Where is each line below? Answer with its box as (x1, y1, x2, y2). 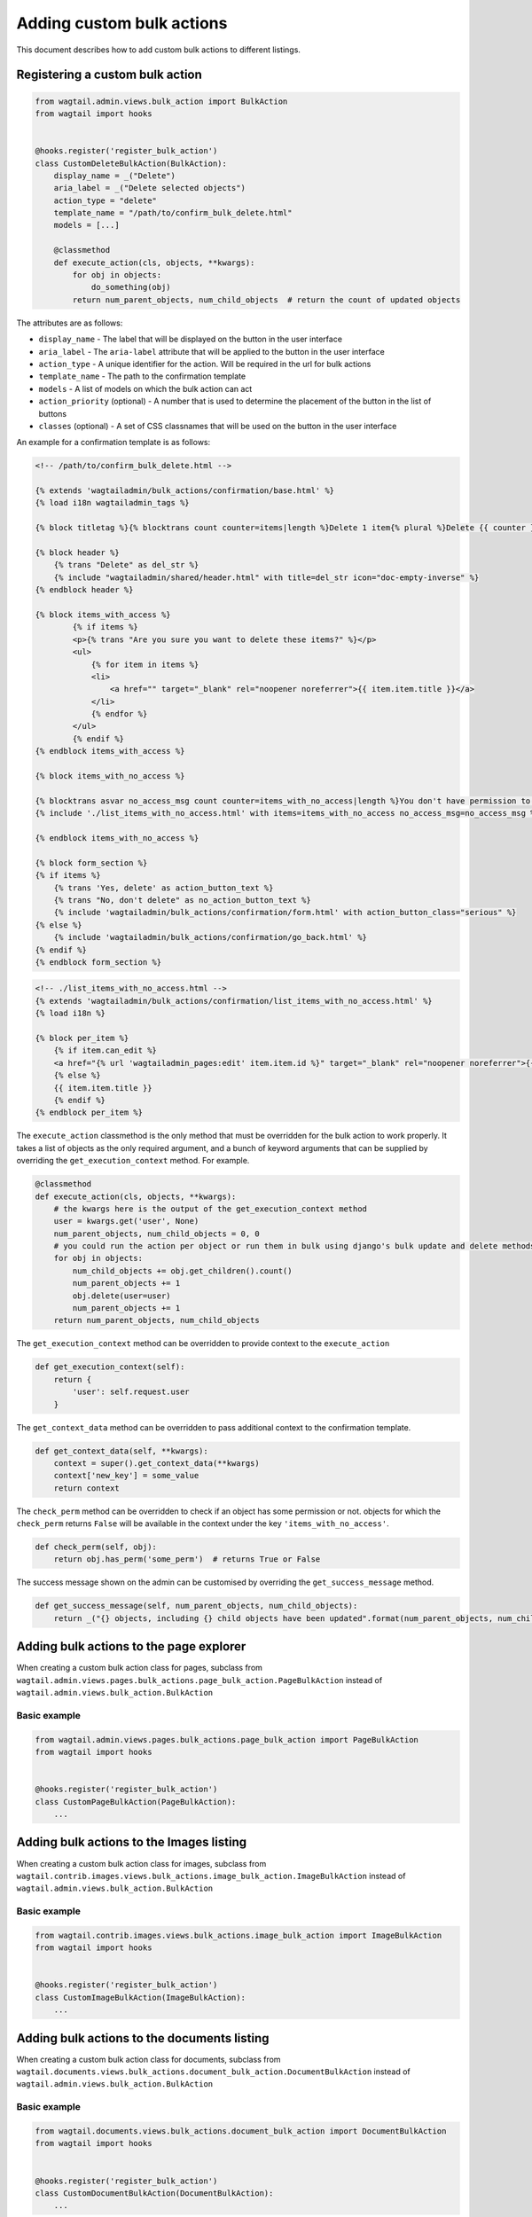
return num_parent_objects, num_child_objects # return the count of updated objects (72, 294, 461, 305)
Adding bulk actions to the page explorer (16, 1639, 246, 1654)
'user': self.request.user (72, 1387, 190, 1397)
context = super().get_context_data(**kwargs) (53, 1458, 261, 1468)
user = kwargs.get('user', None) (53, 1216, 199, 1226)
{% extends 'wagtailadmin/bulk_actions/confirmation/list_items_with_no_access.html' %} (35, 996, 434, 1006)
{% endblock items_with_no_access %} (35, 834, 199, 842)
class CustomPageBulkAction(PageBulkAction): (35, 1797, 237, 1806)
